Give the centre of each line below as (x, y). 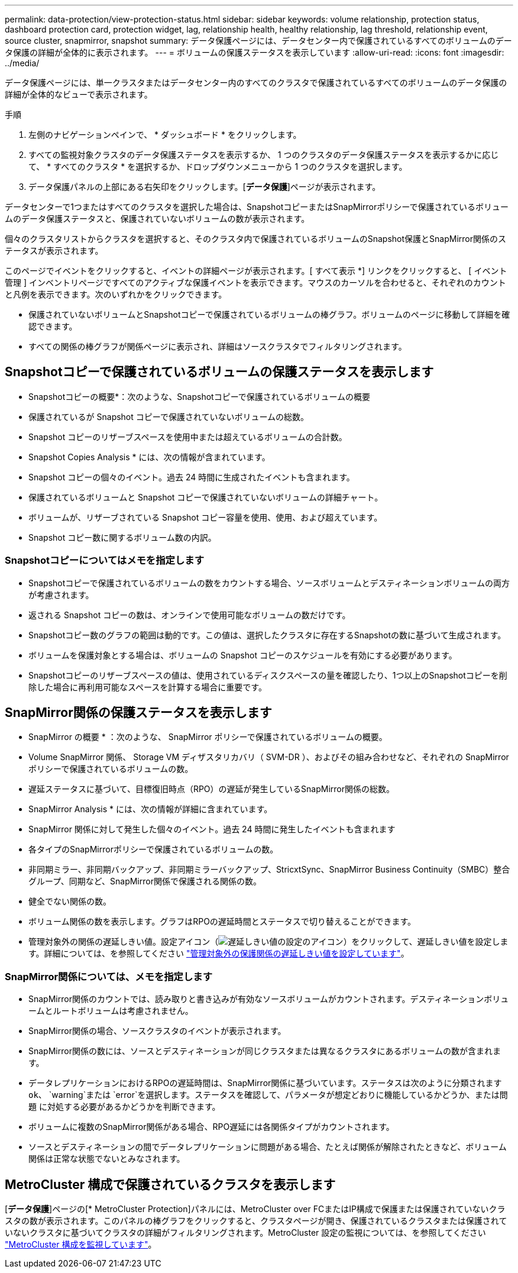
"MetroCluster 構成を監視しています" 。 (81, 1245)
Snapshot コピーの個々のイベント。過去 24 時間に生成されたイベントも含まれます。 (192, 477)
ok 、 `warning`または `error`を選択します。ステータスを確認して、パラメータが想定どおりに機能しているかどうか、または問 (268, 1095)
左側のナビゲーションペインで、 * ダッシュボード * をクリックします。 (165, 135)
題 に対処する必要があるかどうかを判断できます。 (124, 1107)
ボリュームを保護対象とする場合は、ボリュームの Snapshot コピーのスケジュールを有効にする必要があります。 (243, 655)
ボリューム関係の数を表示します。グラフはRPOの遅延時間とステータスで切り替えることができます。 (222, 922)
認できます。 (53, 326)
